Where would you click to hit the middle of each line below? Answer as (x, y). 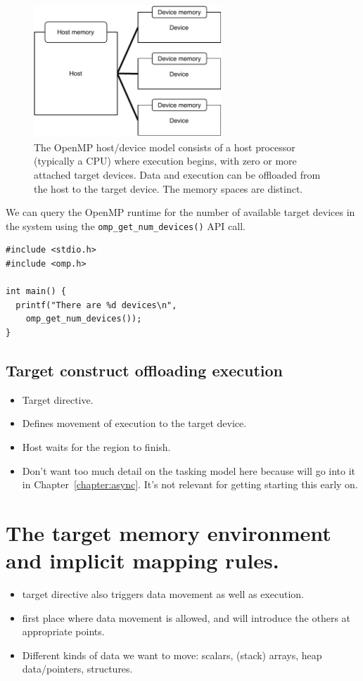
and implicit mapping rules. (142, 560)
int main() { (36, 292)
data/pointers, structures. (77, 669)
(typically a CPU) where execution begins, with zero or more (165, 161)
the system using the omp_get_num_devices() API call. (126, 225)
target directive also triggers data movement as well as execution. (163, 594)
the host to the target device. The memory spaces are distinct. (168, 188)
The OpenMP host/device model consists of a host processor (165, 147)
